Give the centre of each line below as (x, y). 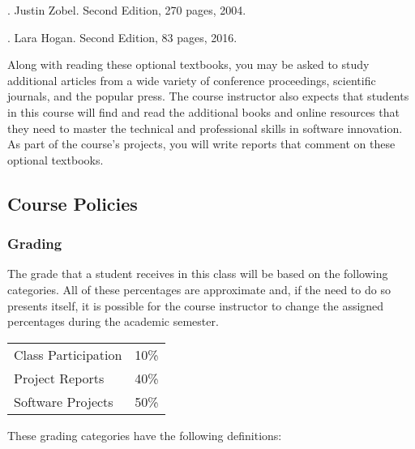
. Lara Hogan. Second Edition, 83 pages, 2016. (122, 37)
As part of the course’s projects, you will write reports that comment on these (201, 144)
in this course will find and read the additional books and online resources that (203, 111)
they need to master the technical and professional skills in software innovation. (205, 128)
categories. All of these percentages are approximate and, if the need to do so (199, 289)
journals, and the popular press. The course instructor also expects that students (208, 96)
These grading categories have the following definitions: (145, 435)
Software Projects (64, 401)
